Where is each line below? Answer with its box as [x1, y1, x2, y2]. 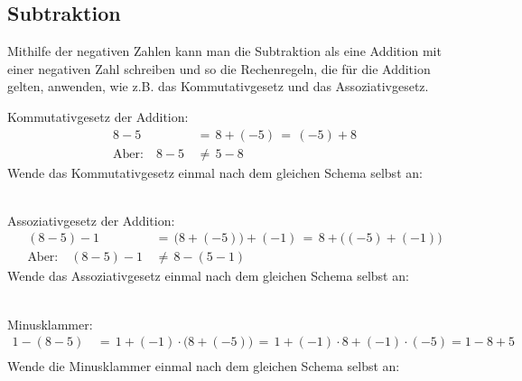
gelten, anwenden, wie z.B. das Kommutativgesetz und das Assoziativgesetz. [7, 77, 429, 96]
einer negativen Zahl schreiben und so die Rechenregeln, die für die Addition [7, 59, 431, 78]
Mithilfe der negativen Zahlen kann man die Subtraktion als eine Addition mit [7, 42, 442, 60]
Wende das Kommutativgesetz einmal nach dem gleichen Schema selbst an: [7, 163, 423, 181]
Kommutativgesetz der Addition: [7, 107, 189, 125]
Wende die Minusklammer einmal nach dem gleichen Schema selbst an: [7, 357, 400, 376]
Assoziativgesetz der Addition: [7, 210, 175, 229]
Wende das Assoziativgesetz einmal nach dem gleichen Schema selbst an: [7, 266, 409, 285]
